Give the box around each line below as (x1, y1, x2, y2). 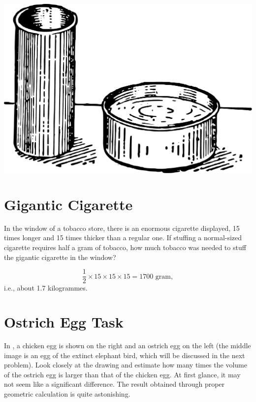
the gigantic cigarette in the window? (4, 252, 116, 262)
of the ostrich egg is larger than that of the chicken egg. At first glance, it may (4, 369, 241, 379)
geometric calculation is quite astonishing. (4, 388, 130, 399)
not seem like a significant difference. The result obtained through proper (4, 379, 225, 389)
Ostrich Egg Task (4, 311, 124, 331)
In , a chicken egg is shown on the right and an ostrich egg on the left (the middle (4, 340, 251, 350)
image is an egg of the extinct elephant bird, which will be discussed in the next (4, 350, 245, 360)
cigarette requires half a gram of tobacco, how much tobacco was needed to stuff (4, 242, 246, 252)
